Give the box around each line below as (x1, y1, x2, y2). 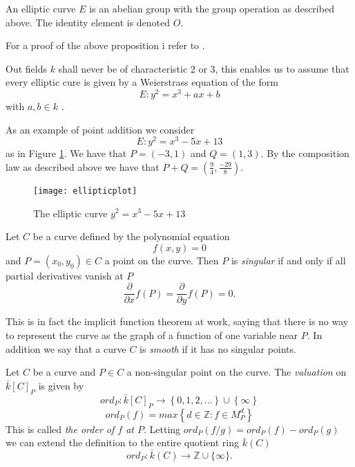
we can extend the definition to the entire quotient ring (6, 435, 240, 450)
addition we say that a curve (6, 341, 126, 356)
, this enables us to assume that (215, 61, 349, 75)
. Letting (144, 421, 181, 436)
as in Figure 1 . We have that (6, 146, 127, 161)
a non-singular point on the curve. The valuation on (126, 365, 347, 379)
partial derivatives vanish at (6, 268, 124, 282)
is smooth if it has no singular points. (140, 341, 296, 356)
